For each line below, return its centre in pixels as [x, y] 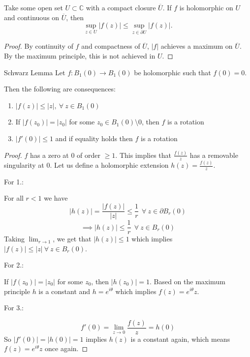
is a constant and [64, 291]
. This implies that [143, 155]
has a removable [214, 155]
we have [56, 198]
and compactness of [111, 46]
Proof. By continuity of [39, 46]
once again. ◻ [66, 348]
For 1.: [14, 181]
